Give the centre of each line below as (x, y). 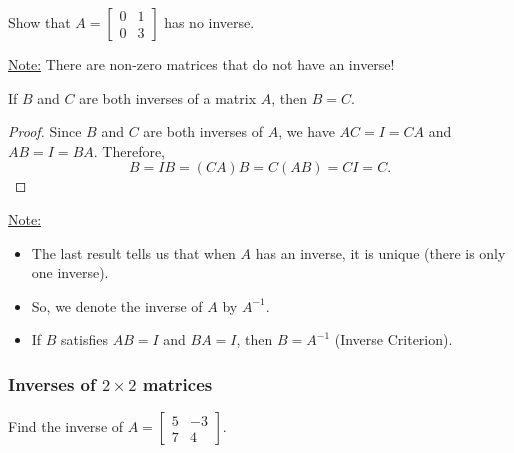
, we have (306, 131)
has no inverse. (209, 22)
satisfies (84, 339)
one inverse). (70, 272)
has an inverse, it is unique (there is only (380, 252)
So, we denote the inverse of (117, 305)
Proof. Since (45, 131)
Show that (39, 22)
